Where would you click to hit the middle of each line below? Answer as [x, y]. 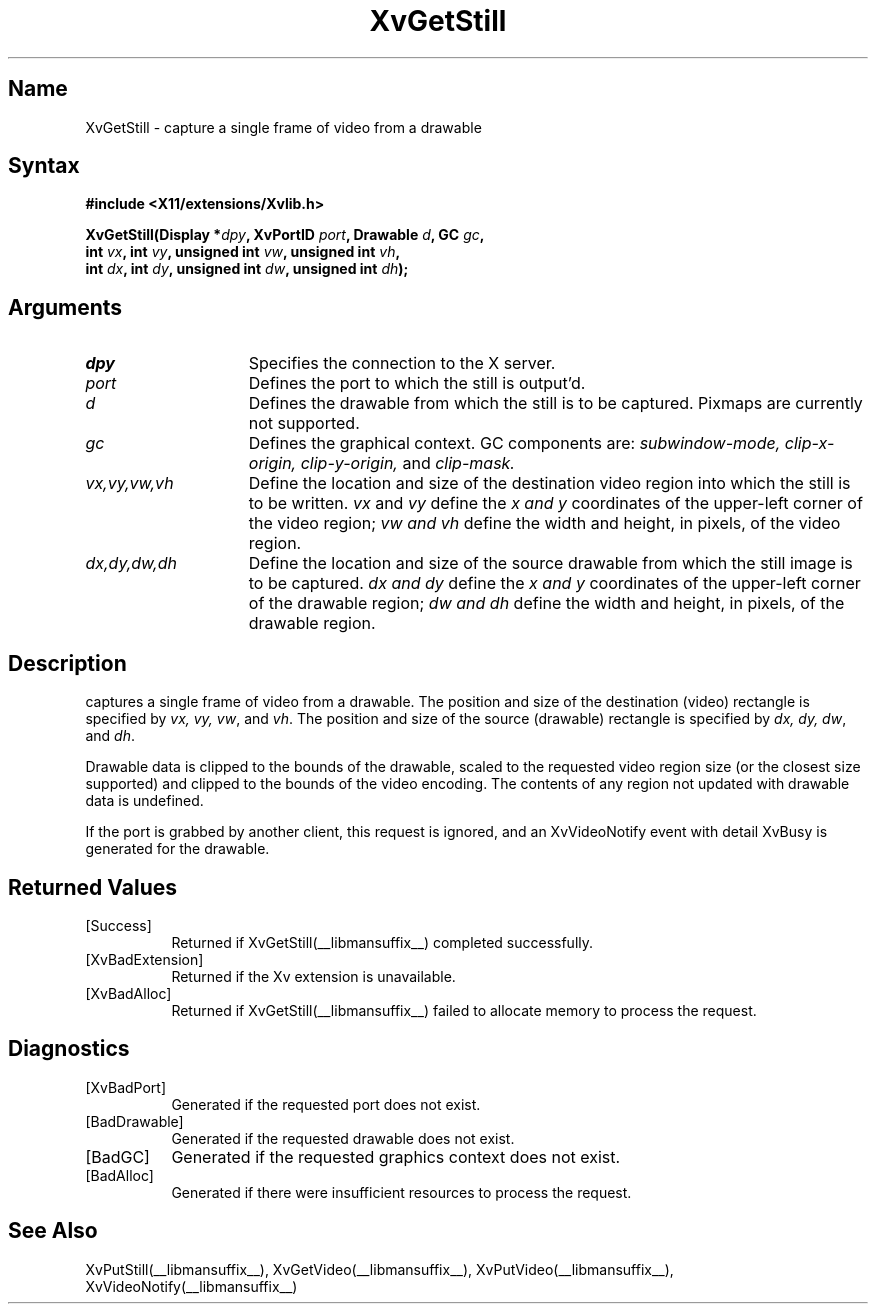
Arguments [65, 307]
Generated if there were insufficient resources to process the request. [401, 1192]
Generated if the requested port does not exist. [326, 1104]
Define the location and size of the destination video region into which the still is [549, 483]
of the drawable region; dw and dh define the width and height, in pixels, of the [546, 603]
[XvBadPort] [126, 1087]
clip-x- [809, 443]
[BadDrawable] [134, 1121]
